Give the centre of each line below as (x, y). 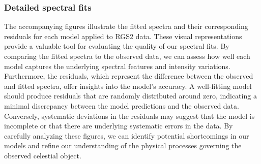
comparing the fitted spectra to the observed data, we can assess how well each (127, 56)
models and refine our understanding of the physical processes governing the (123, 145)
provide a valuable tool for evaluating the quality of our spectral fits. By (117, 46)
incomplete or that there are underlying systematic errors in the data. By (119, 126)
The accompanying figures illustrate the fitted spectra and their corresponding (126, 26)
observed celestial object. (43, 155)
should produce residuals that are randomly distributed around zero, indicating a (130, 96)
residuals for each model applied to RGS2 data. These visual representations (123, 36)
